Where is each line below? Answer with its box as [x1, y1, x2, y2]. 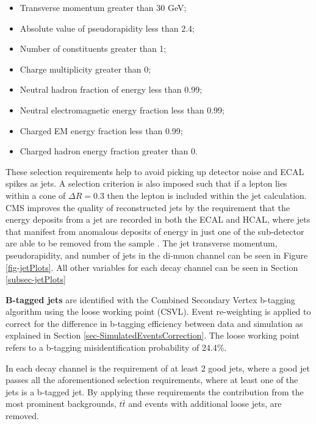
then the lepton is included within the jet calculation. [107, 189, 307, 201]
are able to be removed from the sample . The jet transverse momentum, [5, 237, 278, 250]
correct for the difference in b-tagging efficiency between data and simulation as [5, 317, 303, 329]
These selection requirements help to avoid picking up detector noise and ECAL [5, 165, 304, 178]
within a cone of [5, 189, 66, 201]
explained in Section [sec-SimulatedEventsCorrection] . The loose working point [5, 329, 300, 342]
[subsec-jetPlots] [5, 273, 66, 286]
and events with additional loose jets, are [128, 397, 282, 410]
